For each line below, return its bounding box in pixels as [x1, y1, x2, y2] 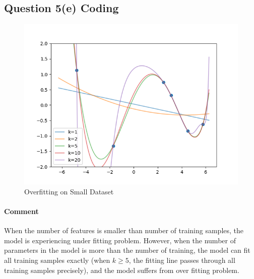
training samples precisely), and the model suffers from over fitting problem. [4, 264, 239, 275]
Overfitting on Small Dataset [24, 186, 114, 196]
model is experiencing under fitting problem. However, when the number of [4, 235, 236, 245]
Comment [4, 205, 39, 216]
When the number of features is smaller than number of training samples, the [4, 225, 244, 236]
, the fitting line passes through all [129, 254, 235, 265]
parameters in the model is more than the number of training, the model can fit [4, 245, 250, 255]
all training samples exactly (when [4, 254, 110, 265]
